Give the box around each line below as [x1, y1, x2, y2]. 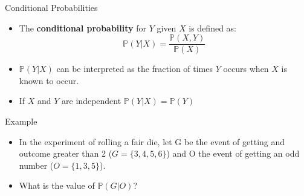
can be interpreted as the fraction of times [56, 62, 213, 75]
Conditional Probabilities [5, 1, 98, 13]
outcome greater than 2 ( [19, 147, 112, 160]
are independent [62, 94, 121, 107]
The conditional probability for [19, 21, 147, 34]
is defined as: [189, 21, 237, 34]
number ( [19, 158, 54, 171]
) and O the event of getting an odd [166, 147, 300, 160]
